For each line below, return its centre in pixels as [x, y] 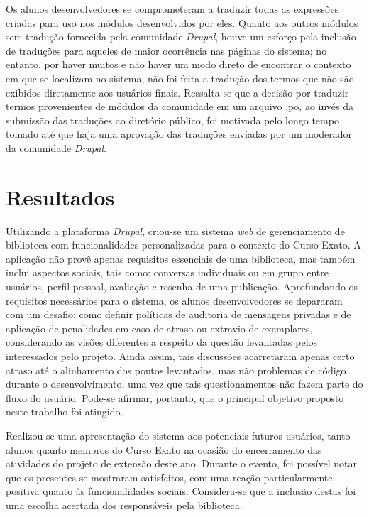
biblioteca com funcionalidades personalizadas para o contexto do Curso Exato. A [183, 245]
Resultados [60, 196]
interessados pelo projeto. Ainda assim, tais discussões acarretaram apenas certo [180, 356]
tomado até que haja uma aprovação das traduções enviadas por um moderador [179, 134]
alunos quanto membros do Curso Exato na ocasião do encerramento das [164, 449]
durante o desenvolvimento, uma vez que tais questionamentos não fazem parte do [184, 384]
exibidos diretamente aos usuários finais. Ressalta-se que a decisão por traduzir [177, 92]
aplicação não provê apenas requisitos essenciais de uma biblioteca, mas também [181, 258]
